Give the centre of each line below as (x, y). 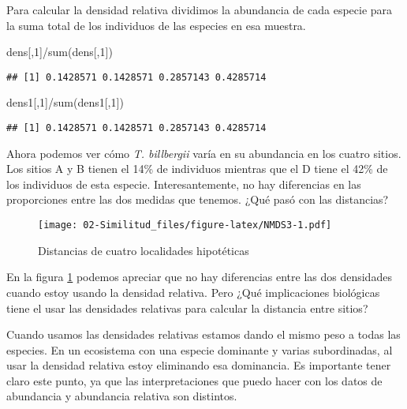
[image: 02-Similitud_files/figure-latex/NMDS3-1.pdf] (185, 225)
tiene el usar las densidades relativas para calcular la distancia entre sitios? (187, 308)
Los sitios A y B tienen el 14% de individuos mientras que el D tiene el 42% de (197, 169)
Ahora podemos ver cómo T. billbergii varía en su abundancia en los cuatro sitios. (204, 153)
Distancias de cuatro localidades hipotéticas (144, 250)
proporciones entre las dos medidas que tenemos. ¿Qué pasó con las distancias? (198, 199)
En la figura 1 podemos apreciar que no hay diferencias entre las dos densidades (199, 277)
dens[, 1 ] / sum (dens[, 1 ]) (60, 52)
